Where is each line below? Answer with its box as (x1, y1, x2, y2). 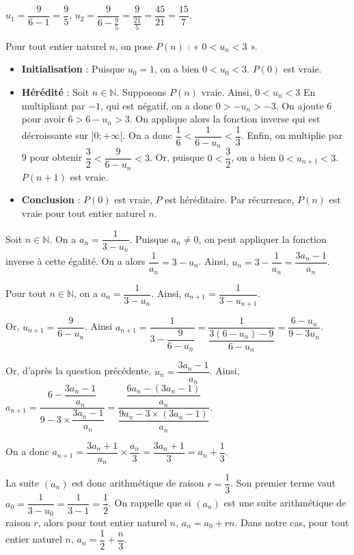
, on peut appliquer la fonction (198, 231, 327, 246)
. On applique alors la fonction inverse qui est (129, 112, 321, 126)
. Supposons (116, 84, 167, 99)
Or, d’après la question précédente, (5, 363, 152, 378)
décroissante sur (21, 128, 88, 142)
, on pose (115, 38, 153, 53)
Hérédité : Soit (21, 84, 90, 99)
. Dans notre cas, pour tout (234, 515, 349, 529)
